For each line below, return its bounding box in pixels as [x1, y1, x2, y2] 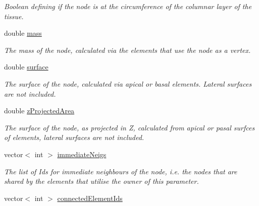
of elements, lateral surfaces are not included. [4, 132, 144, 143]
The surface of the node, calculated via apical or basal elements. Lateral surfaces [4, 78, 252, 89]
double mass [4, 28, 42, 38]
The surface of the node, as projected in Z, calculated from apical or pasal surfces [4, 122, 255, 132]
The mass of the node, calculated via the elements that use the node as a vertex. [4, 44, 251, 55]
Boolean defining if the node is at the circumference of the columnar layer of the [4, 1, 252, 11]
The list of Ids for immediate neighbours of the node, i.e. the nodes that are [4, 166, 237, 176]
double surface [4, 61, 48, 72]
